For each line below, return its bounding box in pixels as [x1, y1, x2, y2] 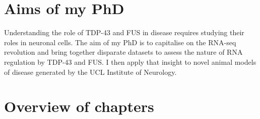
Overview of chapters [4, 96, 154, 116]
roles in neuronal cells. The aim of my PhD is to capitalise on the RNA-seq [4, 37, 236, 47]
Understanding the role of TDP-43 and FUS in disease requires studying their [4, 27, 244, 38]
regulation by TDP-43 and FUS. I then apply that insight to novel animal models [4, 56, 256, 67]
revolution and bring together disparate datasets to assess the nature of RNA [4, 47, 243, 57]
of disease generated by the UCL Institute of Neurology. [4, 66, 177, 77]
